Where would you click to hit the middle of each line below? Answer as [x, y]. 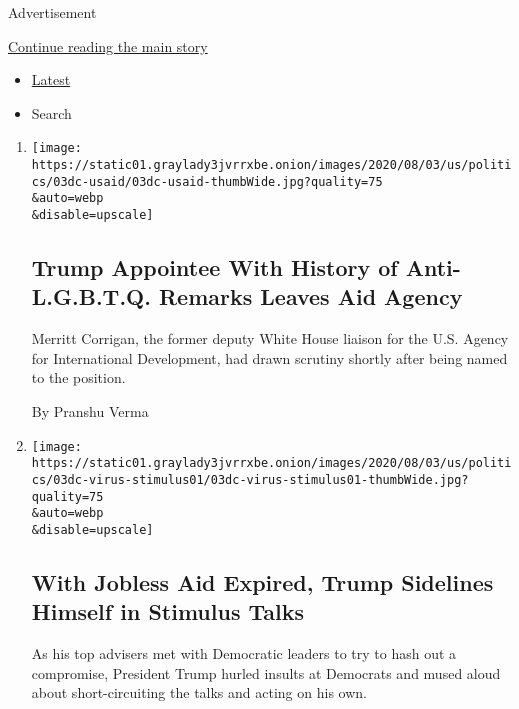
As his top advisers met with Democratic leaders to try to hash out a [244, 653]
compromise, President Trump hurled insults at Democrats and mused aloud [266, 672]
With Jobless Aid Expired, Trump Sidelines [262, 581]
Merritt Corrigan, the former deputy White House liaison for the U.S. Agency [270, 338]
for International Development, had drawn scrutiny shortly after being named [269, 357]
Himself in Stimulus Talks [167, 611]
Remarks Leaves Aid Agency [310, 296]
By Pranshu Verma [90, 411]
